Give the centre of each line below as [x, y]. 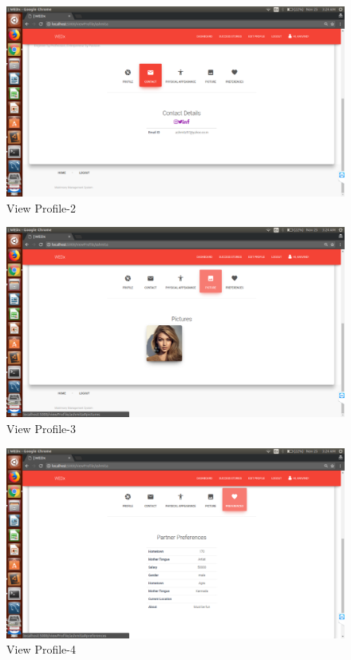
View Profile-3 [41, 428]
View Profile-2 [41, 207]
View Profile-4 [41, 649]
